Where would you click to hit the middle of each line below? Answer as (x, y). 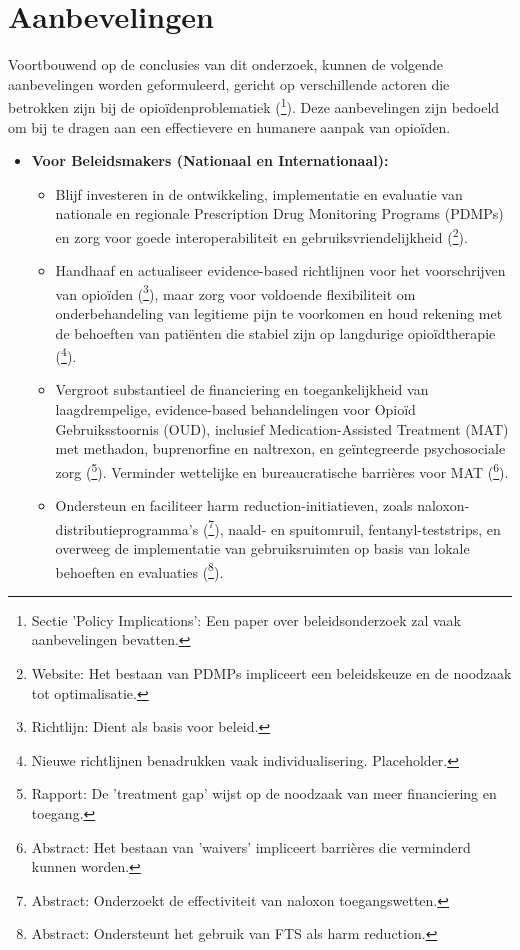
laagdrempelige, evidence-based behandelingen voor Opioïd (235, 409)
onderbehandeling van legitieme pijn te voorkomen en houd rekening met (279, 313)
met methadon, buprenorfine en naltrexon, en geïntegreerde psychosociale (280, 448)
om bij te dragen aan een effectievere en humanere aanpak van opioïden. (229, 126)
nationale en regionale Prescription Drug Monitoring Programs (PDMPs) (279, 213)
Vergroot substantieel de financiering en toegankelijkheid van (242, 389)
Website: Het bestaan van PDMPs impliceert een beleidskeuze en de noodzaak (271, 672)
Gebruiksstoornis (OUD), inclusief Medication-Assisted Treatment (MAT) (282, 428)
